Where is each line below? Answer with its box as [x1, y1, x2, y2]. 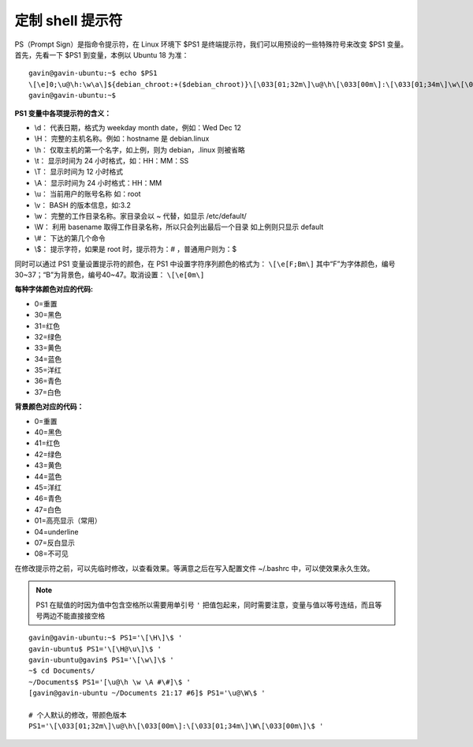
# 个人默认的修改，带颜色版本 [28, 711, 127, 720]
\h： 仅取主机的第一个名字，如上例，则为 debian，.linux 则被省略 [34, 145, 245, 154]
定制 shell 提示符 [14, 12, 123, 29]
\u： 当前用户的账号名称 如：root [34, 190, 141, 199]
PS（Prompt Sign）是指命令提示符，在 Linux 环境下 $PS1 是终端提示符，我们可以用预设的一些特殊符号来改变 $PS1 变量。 [14, 39, 408, 49]
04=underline [34, 527, 79, 536]
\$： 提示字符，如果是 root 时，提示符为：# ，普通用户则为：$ [34, 245, 237, 254]
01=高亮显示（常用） [34, 516, 102, 525]
